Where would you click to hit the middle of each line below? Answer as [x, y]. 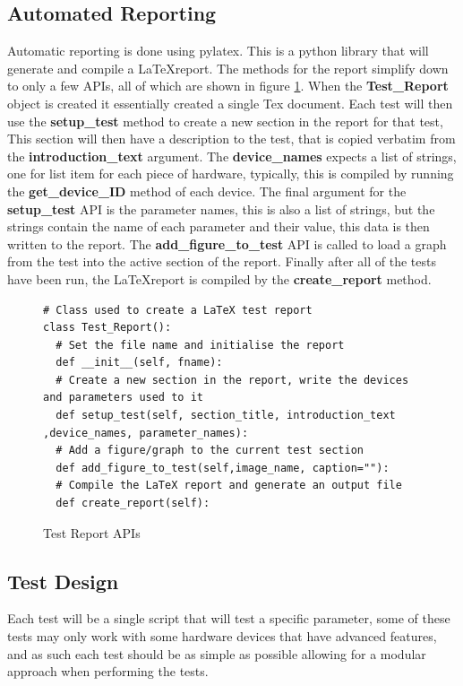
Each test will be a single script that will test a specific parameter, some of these [229, 618]
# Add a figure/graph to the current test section [210, 451]
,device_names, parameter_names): [146, 433]
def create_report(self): [133, 504]
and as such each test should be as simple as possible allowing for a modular [217, 653]
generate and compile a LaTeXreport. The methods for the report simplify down [228, 68]
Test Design [63, 581]
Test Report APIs [92, 532]
